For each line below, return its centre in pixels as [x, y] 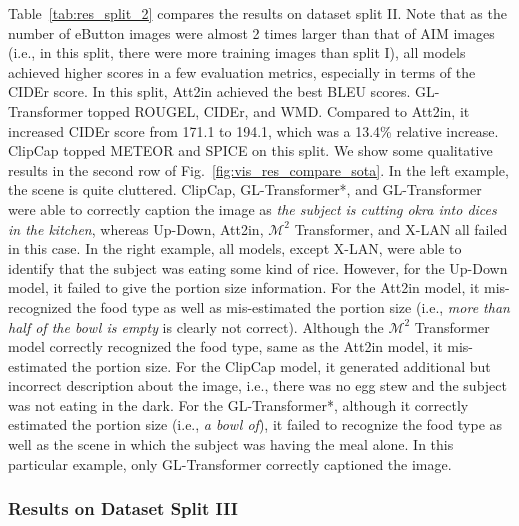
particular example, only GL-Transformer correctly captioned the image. [230, 463]
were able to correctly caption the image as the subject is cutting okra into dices [252, 208]
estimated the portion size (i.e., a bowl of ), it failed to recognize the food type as [255, 424]
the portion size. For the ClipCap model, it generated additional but [281, 365]
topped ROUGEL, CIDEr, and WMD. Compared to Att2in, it [278, 110]
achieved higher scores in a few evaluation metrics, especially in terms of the [242, 71]
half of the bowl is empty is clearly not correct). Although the [196, 326]
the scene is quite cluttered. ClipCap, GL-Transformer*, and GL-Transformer [245, 189]
